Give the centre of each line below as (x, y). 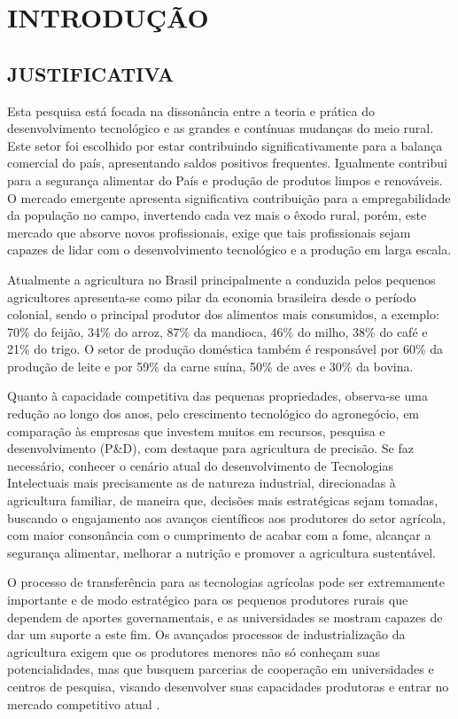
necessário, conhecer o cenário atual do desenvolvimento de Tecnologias (200, 465)
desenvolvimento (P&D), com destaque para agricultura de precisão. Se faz (210, 448)
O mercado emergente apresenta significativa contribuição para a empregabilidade (229, 197)
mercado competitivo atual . (84, 703)
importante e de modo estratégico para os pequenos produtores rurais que (208, 600)
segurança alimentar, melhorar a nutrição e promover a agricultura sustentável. (221, 552)
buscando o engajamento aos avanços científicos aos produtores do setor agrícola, (226, 517)
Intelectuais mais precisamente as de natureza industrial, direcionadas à (202, 483)
